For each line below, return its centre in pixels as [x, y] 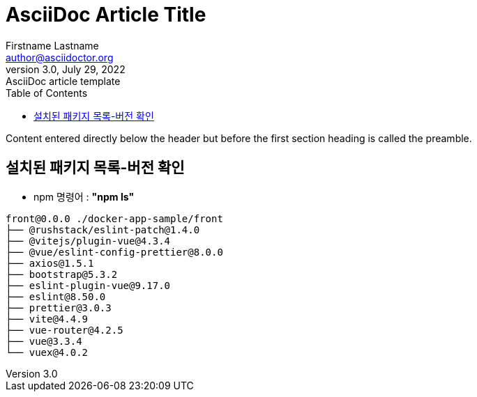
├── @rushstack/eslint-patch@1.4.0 [103, 229]
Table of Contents [47, 93]
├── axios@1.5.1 [50, 263]
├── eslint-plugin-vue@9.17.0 [88, 285]
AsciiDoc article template [63, 81]
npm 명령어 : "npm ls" [84, 196]
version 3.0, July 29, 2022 [66, 69]
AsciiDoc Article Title [106, 15]
